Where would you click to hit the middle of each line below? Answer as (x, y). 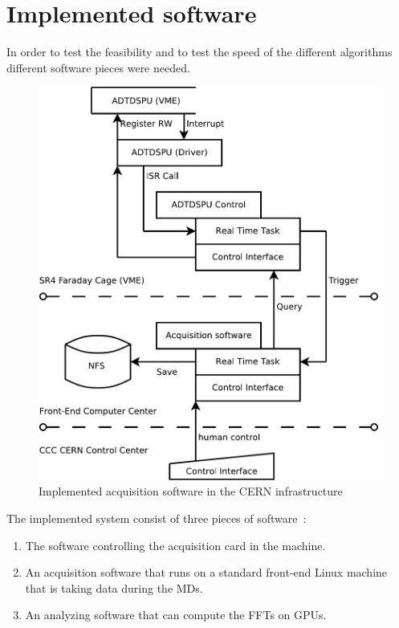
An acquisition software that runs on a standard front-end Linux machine (206, 572)
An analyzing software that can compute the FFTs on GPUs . (176, 615)
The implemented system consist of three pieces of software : (157, 518)
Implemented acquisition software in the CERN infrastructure (191, 491)
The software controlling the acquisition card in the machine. (175, 545)
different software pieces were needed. (98, 67)
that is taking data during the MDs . (114, 587)
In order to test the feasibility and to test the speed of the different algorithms (199, 52)
